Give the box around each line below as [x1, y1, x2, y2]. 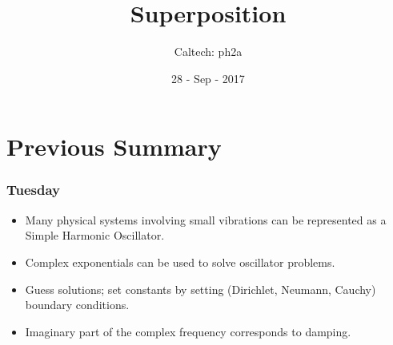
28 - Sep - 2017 [171, 69, 245, 86]
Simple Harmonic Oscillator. [25, 227, 165, 244]
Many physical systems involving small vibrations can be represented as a [25, 211, 387, 228]
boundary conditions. [25, 296, 130, 313]
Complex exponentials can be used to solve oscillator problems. [25, 253, 335, 270]
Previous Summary [6, 130, 222, 163]
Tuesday [6, 180, 61, 200]
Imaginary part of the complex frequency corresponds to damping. [25, 323, 351, 339]
